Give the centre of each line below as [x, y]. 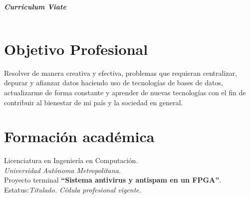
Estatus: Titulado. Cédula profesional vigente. [73, 190]
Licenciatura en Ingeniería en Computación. [71, 160]
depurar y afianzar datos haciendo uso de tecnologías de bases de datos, [114, 83]
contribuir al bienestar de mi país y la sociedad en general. [94, 102]
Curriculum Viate [35, 6]
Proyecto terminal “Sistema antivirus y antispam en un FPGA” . [113, 180]
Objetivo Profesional [76, 49]
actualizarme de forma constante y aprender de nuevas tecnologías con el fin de [125, 92]
